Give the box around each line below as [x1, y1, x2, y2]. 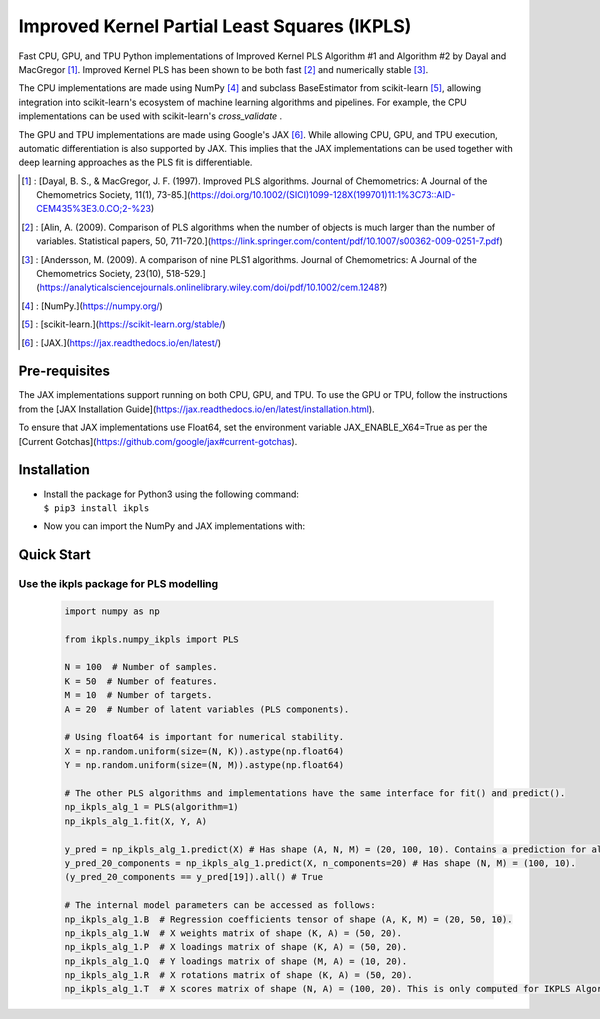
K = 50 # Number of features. [64, 675, 219, 687]
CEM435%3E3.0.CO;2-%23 [36, 203, 152, 215]
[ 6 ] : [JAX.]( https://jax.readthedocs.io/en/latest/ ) [21, 336, 222, 349]
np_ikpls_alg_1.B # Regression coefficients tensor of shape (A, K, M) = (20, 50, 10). [64, 913, 514, 925]
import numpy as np [64, 605, 160, 617]
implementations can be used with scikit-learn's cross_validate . [18, 110, 283, 122]
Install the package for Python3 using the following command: [43, 488, 300, 500]
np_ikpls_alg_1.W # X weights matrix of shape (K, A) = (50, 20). [64, 927, 403, 939]
